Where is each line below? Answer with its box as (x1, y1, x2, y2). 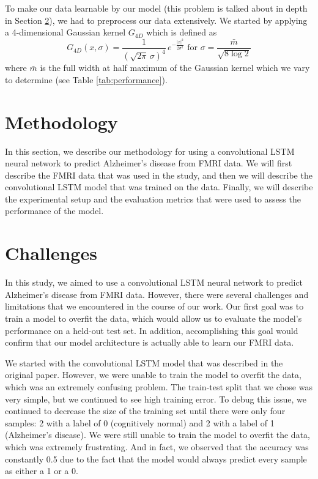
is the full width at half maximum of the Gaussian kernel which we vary (40, 61, 310, 74)
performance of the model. (5, 204, 104, 217)
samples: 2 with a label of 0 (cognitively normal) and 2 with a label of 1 (5, 416, 275, 429)
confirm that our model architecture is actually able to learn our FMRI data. (5, 336, 294, 349)
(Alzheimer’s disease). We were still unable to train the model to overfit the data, (5, 428, 310, 441)
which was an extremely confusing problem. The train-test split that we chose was (5, 380, 312, 393)
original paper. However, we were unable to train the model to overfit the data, (5, 368, 301, 381)
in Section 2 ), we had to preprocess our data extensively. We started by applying (5, 13, 308, 26)
